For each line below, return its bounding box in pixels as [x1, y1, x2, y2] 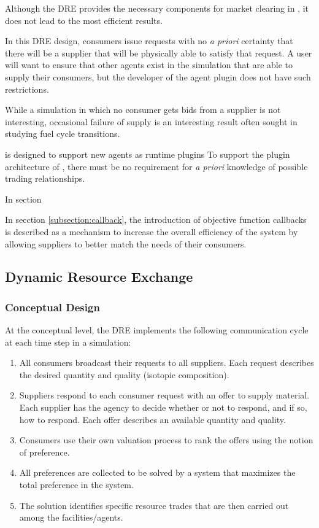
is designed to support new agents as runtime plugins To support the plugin [5, 147, 290, 160]
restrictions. [5, 82, 49, 95]
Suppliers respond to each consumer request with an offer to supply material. [19, 389, 310, 402]
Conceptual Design [5, 299, 100, 314]
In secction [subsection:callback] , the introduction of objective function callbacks [5, 213, 307, 226]
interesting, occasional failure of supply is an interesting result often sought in [5, 115, 298, 128]
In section [5, 192, 42, 205]
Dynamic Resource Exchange [5, 267, 193, 286]
